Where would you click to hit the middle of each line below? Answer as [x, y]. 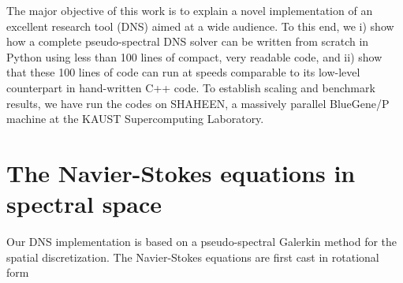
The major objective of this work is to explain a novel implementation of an [190, 10]
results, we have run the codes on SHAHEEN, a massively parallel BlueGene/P [198, 103]
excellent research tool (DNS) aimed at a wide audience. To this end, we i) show [200, 26]
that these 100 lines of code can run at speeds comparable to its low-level [183, 72]
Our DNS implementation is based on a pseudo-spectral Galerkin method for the [202, 242]
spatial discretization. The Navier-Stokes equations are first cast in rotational [193, 257]
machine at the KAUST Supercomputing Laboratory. [135, 119]
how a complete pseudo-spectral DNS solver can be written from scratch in [188, 41]
